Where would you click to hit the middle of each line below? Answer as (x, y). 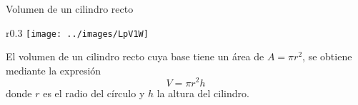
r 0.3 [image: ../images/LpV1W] (77, 32)
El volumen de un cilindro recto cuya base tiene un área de (135, 56)
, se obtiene (327, 56)
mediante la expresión (54, 70)
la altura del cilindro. (203, 93)
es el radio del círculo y (94, 93)
